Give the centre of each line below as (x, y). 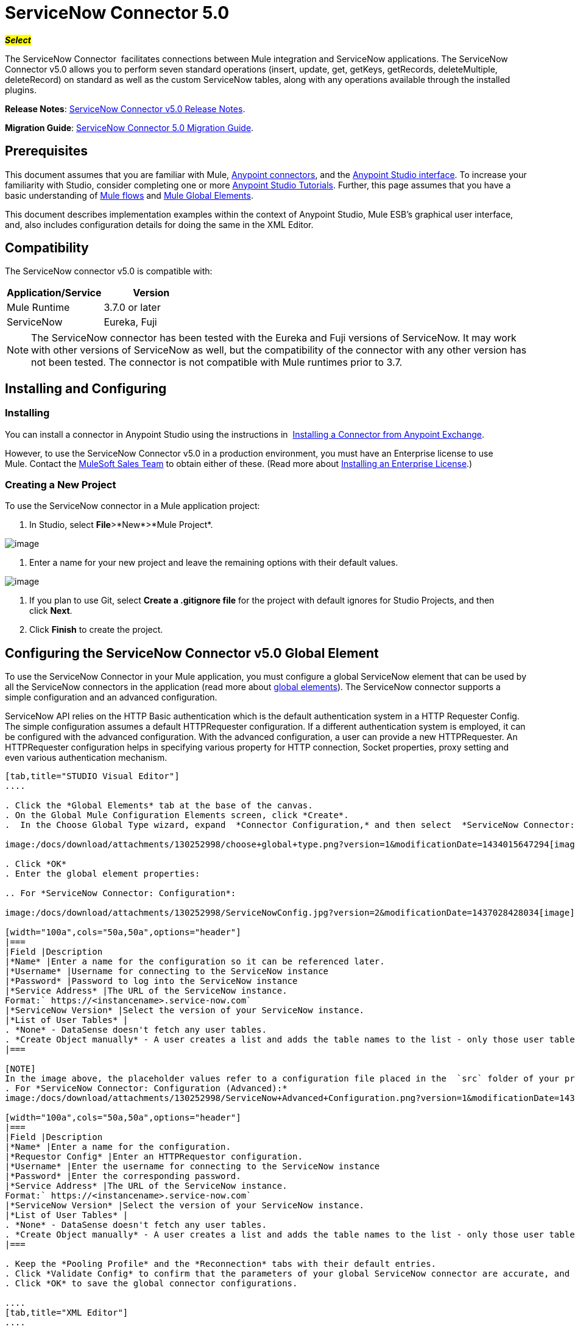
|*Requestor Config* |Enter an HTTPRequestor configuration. (154, 1157)
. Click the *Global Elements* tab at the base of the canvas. (159, 806)
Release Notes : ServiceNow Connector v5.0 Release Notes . (125, 109)
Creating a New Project (61, 485)
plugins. (21, 90)
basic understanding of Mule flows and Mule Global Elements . (129, 195)
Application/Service (54, 293)
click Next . (51, 611)
